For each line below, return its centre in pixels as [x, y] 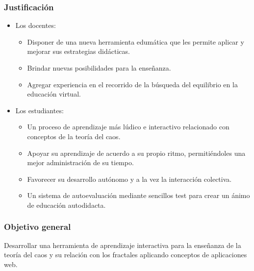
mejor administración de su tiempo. [80, 162]
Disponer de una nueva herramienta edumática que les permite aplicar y [136, 41]
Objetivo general [38, 227]
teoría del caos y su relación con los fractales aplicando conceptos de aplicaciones [126, 255]
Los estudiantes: [39, 110]
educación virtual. [54, 94]
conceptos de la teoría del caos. [74, 136]
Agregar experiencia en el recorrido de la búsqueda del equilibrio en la [132, 84]
